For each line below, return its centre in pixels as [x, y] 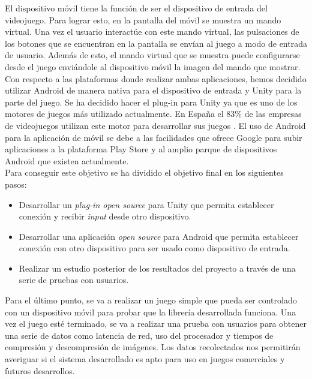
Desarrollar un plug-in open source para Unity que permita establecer [146, 204]
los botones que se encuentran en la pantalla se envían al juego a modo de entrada [156, 43]
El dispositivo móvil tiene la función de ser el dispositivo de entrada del [136, 8]
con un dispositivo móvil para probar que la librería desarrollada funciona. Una [151, 312]
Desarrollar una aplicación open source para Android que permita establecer [159, 236]
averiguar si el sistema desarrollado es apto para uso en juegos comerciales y [145, 359]
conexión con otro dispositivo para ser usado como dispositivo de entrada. [154, 248]
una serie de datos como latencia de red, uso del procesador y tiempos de [139, 335]
